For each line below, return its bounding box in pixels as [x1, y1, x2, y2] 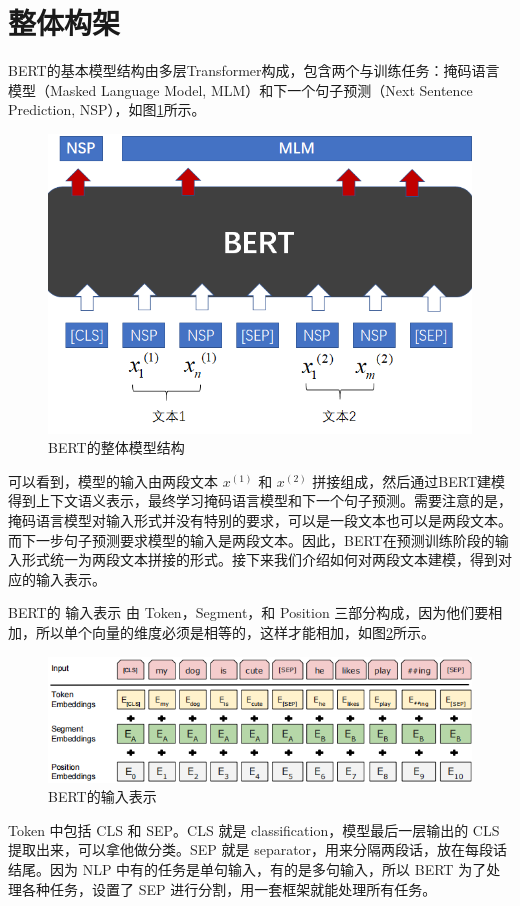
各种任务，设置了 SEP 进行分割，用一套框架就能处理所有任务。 [21, 878, 437, 899]
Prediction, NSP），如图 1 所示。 [8, 99, 206, 120]
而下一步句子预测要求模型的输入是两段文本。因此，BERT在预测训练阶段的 [8, 529, 495, 550]
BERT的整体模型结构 [48, 437, 185, 458]
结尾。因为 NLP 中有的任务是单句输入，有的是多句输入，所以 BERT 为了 [8, 859, 487, 880]
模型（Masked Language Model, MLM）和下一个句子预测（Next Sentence [8, 79, 473, 100]
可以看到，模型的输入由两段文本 [8, 470, 218, 491]
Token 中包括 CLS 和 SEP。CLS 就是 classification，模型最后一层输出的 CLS [8, 819, 500, 840]
